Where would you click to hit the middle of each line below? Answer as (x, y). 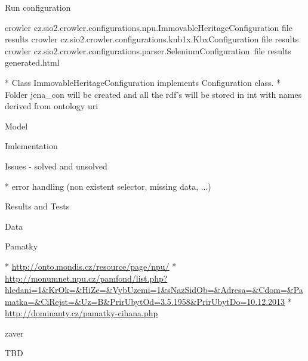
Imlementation (31, 146)
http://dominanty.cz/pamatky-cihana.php (81, 313)
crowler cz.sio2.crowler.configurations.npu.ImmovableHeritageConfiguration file (149, 27)
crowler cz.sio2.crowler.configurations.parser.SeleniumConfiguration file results (148, 50)
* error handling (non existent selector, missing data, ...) (108, 186)
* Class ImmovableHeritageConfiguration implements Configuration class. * (143, 82)
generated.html (32, 62)
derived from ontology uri (52, 106)
